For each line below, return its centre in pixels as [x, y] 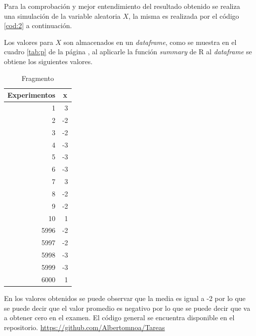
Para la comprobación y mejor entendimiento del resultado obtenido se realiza [122, 6]
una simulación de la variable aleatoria [62, 16]
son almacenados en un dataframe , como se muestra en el [150, 42]
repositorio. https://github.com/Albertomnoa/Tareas [85, 327]
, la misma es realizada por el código [184, 16]
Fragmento [38, 78]
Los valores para [29, 42]
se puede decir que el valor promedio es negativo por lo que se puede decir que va [127, 308]
